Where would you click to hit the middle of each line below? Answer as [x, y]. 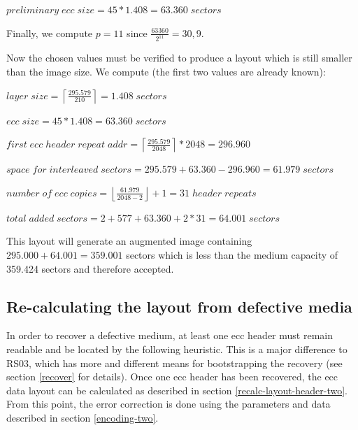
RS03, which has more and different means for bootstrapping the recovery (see [174, 363]
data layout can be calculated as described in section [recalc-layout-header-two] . [177, 390]
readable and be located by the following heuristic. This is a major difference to [177, 349]
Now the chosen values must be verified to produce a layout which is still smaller [179, 58]
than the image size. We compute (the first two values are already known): [166, 72]
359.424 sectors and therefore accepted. [90, 268]
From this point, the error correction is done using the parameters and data [169, 404]
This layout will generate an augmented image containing [129, 241]
